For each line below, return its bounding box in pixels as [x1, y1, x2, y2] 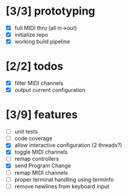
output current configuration [14, 87, 86, 94]
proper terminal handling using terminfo [14, 175, 114, 183]
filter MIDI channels [14, 80, 64, 87]
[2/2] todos [5, 59, 64, 73]
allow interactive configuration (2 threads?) [14, 142, 123, 149]
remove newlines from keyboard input [14, 183, 110, 190]
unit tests [14, 128, 38, 136]
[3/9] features [5, 108, 78, 122]
